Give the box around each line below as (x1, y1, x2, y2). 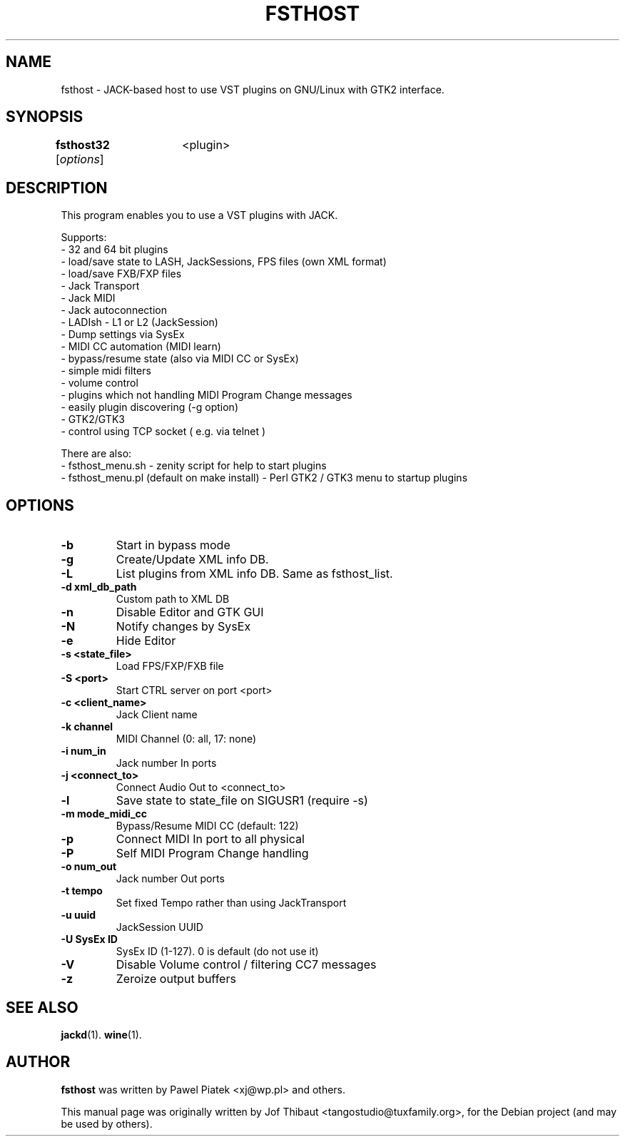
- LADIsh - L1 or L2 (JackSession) (61, 316, 218, 329)
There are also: (61, 447, 132, 460)
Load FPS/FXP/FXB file (116, 660, 224, 673)
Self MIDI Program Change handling (116, 846, 309, 861)
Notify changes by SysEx (116, 619, 251, 634)
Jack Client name (116, 708, 198, 721)
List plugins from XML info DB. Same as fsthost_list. (116, 566, 393, 581)
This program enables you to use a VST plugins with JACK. (61, 209, 338, 222)
